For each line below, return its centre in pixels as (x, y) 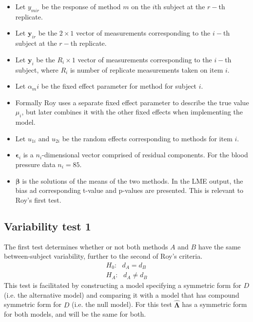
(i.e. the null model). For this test (122, 304)
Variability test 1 (48, 226)
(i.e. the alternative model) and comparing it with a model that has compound (122, 294)
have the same (219, 246)
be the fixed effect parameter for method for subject (119, 86)
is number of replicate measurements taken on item (146, 69)
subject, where (37, 69)
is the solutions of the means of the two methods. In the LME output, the (133, 180)
